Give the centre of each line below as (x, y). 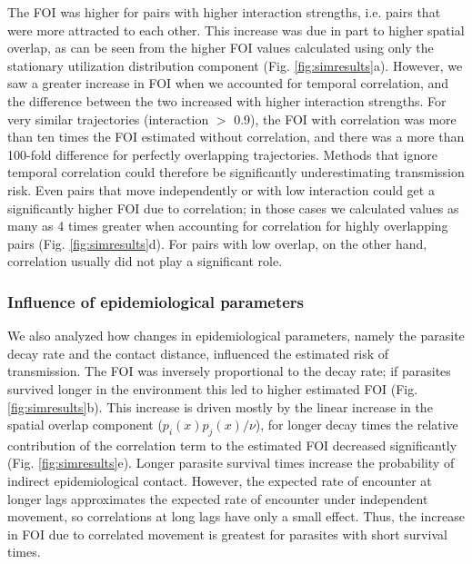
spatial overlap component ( (85, 425)
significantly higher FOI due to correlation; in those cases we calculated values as (233, 208)
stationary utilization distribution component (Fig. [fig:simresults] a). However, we (235, 65)
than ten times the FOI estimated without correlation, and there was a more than (236, 137)
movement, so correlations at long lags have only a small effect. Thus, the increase (236, 516)
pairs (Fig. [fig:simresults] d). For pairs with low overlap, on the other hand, (217, 243)
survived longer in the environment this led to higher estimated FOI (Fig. (213, 388)
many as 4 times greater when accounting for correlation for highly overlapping (228, 226)
